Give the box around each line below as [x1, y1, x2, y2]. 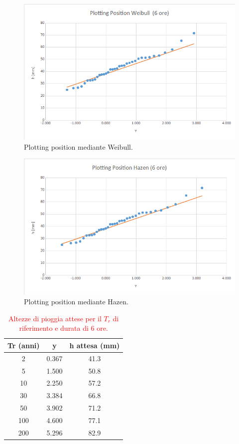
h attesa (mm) [69, 340, 120, 350]
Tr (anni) [7, 340, 40, 350]
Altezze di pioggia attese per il [8, 313, 102, 323]
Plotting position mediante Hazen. [24, 296, 128, 307]
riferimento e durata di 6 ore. [19, 323, 108, 333]
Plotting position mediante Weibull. [24, 141, 133, 152]
